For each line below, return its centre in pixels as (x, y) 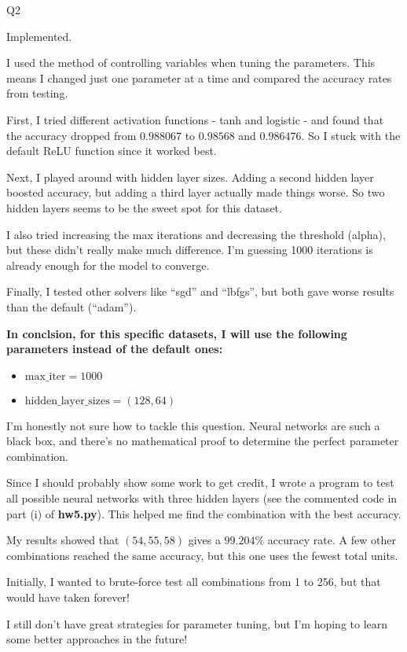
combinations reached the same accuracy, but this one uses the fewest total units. (202, 555)
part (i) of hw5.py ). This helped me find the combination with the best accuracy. (204, 513)
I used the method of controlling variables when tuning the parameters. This (191, 63)
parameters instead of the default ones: (115, 349)
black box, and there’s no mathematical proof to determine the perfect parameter (203, 441)
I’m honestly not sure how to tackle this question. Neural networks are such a (193, 425)
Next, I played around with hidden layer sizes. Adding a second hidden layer (190, 177)
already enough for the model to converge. (108, 265)
